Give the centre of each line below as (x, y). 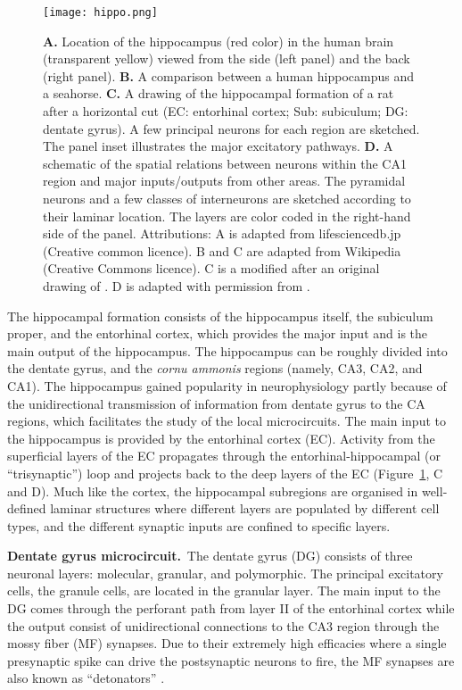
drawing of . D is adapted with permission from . (177, 285)
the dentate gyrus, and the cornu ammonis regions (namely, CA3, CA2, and (215, 368)
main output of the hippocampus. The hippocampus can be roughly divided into (227, 350)
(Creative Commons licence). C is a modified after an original (211, 268)
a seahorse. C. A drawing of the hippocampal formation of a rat (219, 93)
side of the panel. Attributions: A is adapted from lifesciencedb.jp (222, 233)
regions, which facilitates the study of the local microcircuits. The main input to (227, 421)
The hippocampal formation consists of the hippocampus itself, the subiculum (220, 316)
